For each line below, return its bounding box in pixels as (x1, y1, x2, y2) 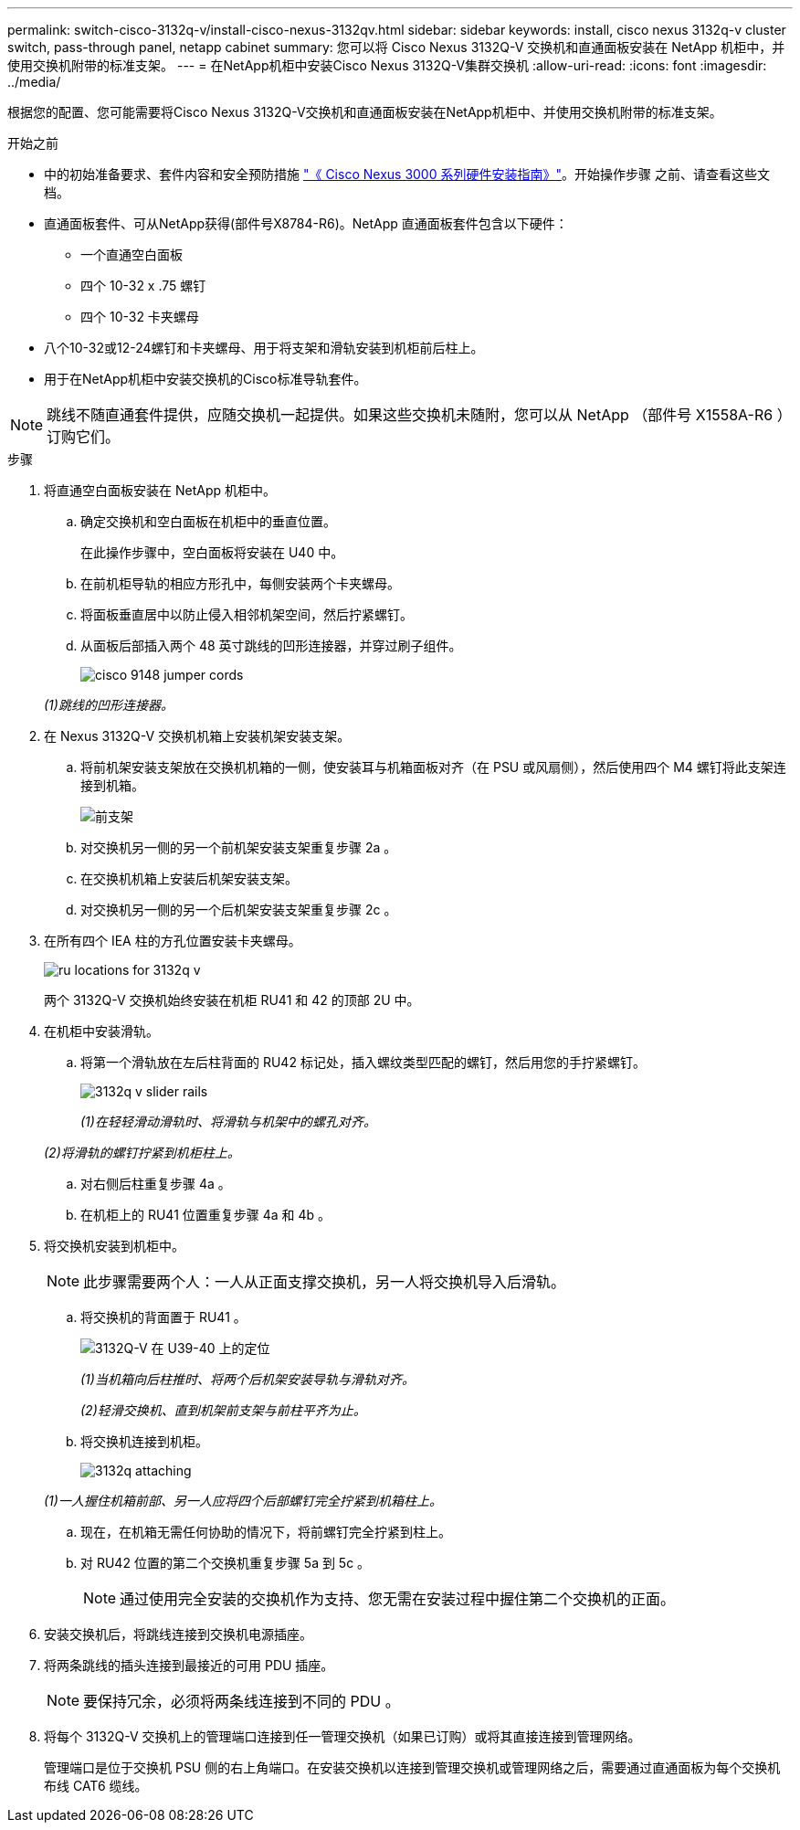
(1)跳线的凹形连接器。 (44, 697, 174, 713)
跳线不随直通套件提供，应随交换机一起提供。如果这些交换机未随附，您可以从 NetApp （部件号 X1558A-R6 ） (47, 406, 784, 424)
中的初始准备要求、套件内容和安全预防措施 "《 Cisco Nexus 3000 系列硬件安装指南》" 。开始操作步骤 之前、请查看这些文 (44, 166, 770, 182)
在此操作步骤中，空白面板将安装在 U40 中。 (80, 545, 344, 560)
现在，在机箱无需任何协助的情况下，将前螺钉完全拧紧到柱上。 (80, 1524, 451, 1539)
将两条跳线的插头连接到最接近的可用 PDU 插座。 (44, 1657, 334, 1673)
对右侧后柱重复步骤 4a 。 (80, 1176, 231, 1191)
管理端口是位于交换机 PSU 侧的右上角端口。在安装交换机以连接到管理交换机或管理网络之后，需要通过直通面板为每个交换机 (44, 1760, 781, 1775)
